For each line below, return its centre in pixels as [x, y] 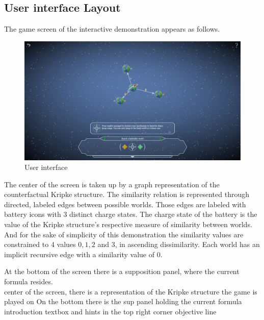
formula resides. [29, 281]
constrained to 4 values [40, 244]
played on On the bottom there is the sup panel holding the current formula [123, 301]
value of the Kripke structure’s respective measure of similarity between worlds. [128, 224]
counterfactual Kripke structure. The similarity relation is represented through [127, 194]
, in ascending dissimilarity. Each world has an [187, 244]
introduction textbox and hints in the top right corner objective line [110, 311]
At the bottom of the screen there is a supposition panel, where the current [122, 271]
